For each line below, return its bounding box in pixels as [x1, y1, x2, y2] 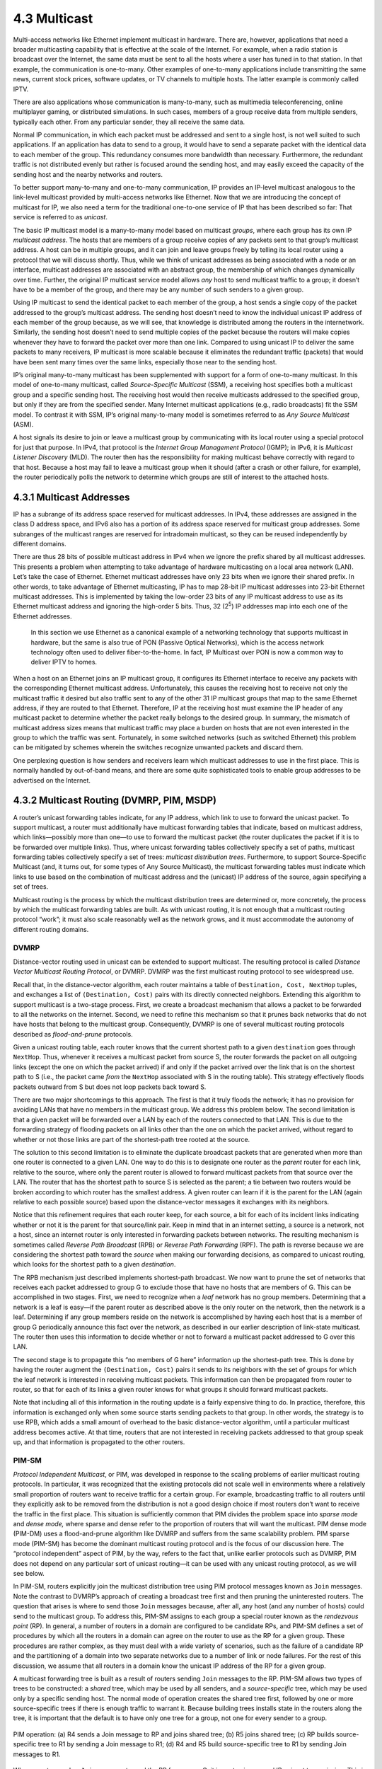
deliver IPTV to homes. [30, 658, 98, 667]
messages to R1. [13, 1750, 61, 1758]
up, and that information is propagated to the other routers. [13, 1437, 185, 1446]
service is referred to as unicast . [13, 213, 108, 221]
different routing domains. [13, 925, 89, 933]
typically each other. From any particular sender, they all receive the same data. [13, 117, 245, 126]
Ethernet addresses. [13, 612, 72, 621]
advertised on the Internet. [13, 776, 91, 785]
